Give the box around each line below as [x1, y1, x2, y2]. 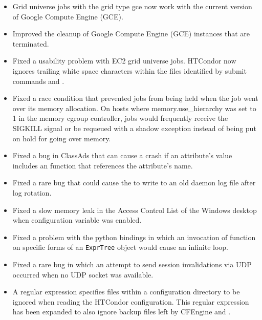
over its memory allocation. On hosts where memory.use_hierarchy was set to [12, 102, 256, 113]
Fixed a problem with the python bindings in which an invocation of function [12, 231, 256, 242]
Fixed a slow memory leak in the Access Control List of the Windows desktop [12, 204, 257, 215]
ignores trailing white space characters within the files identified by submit [12, 65, 247, 76]
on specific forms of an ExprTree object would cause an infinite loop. [12, 242, 228, 252]
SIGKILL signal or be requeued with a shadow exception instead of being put [12, 122, 256, 133]
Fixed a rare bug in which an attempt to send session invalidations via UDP [12, 259, 252, 269]
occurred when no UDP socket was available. [12, 269, 154, 280]
